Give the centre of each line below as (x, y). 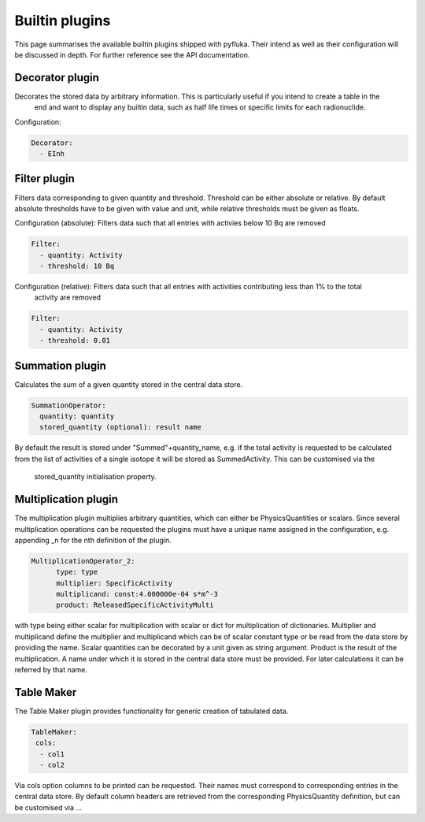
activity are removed (68, 298)
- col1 (52, 754)
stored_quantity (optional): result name (121, 427)
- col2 (52, 765)
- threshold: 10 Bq (77, 266)
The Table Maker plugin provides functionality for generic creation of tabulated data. (152, 711)
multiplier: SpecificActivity (115, 583)
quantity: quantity (77, 417)
